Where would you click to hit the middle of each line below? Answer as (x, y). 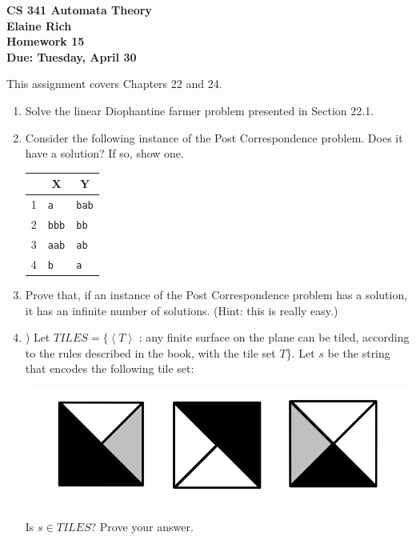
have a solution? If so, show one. (104, 153)
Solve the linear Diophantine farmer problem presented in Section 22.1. (200, 110)
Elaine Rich (39, 25)
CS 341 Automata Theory (79, 10)
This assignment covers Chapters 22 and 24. (114, 84)
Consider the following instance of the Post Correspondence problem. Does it (214, 137)
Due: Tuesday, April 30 (72, 56)
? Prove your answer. (142, 526)
